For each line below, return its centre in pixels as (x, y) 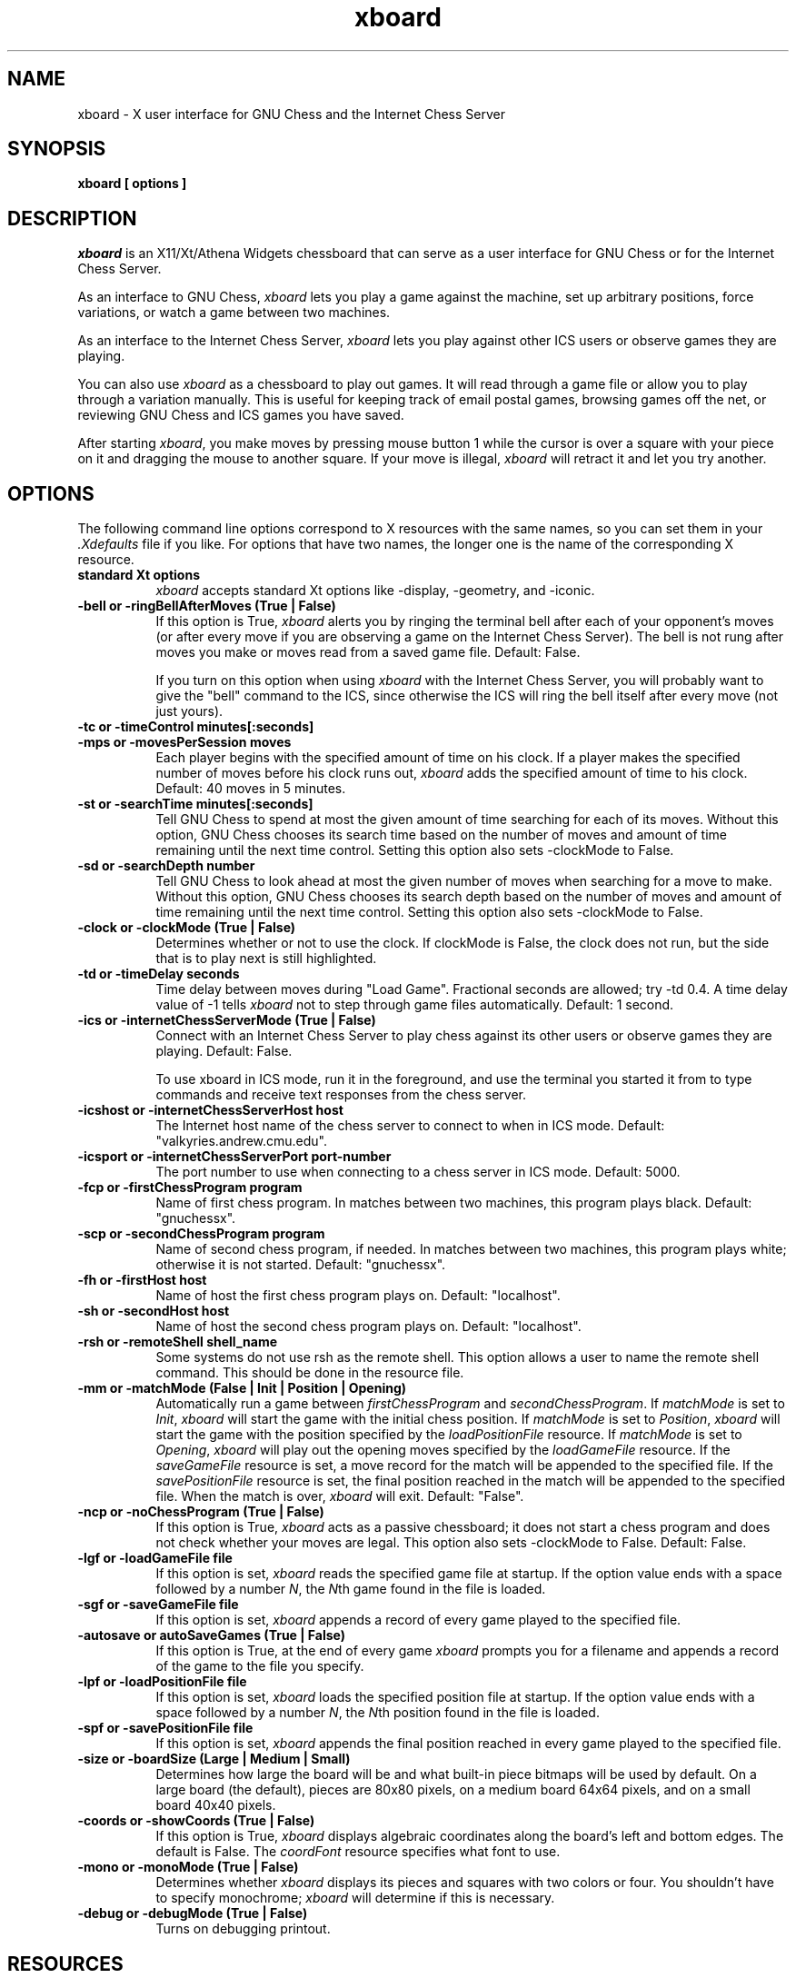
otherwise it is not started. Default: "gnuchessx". (301, 1265)
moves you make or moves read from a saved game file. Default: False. (368, 652)
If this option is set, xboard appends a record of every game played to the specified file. (418, 1620)
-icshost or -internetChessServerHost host (210, 1110)
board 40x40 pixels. (216, 1805)
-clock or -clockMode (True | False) (187, 928)
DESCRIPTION (72, 218)
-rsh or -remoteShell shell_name (178, 1342)
